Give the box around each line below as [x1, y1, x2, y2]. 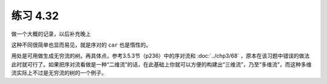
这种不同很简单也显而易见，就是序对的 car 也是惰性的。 [11, 41, 151, 48]
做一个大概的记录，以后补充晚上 [11, 30, 91, 37]
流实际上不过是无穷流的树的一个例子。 [11, 69, 107, 77]
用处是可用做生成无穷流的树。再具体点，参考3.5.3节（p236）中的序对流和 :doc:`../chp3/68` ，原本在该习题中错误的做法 [11, 52, 310, 60]
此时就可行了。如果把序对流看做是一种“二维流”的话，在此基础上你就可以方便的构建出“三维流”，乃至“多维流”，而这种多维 [11, 60, 312, 68]
